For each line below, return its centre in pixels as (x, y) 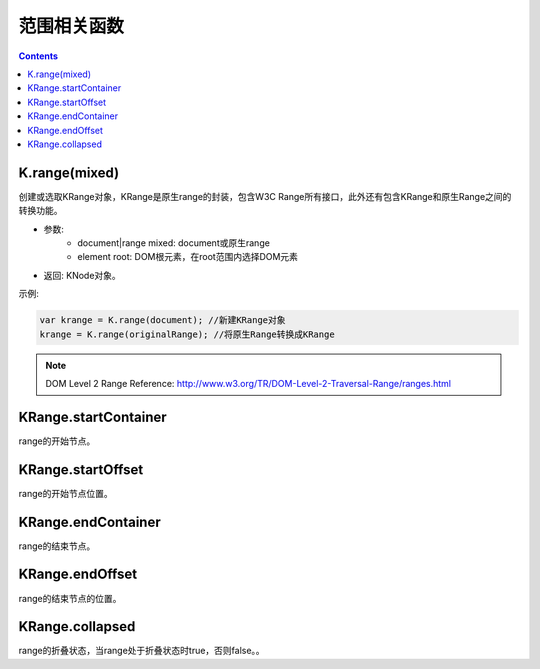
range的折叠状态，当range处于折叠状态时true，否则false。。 (141, 651)
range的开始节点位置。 (66, 493)
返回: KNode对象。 (82, 275)
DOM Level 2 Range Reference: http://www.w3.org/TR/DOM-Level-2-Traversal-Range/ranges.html (248, 383)
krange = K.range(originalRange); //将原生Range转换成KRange (187, 334)
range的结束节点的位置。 (70, 598)
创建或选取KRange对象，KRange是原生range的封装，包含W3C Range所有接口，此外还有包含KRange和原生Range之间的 (265, 196)
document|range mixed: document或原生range (173, 242)
